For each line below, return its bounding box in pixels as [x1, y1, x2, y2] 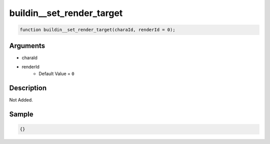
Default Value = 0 [38, 70, 74, 77]
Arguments [9, 41, 45, 50]
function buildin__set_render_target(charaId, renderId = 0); [19, 27, 175, 32]
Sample [9, 110, 33, 118]
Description [9, 84, 47, 92]
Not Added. [9, 97, 33, 103]
